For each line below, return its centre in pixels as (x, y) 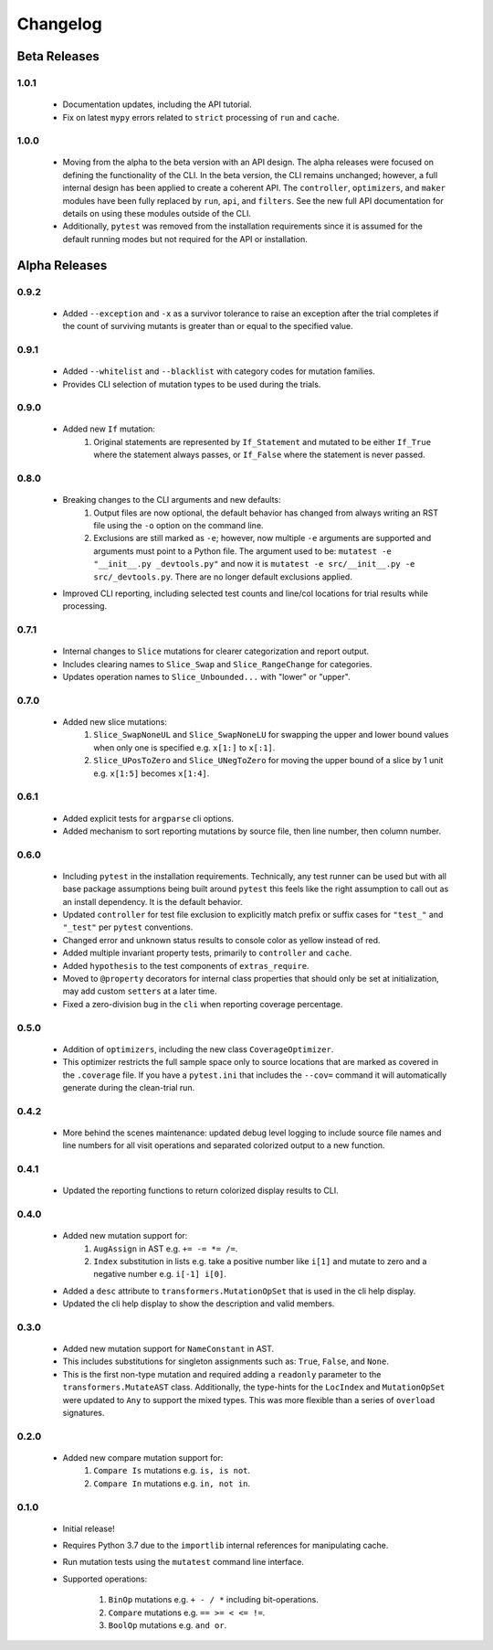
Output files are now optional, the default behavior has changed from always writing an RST (266, 513)
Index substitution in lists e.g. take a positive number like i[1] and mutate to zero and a (260, 1261)
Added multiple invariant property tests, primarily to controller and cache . (207, 953)
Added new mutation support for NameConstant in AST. (168, 1349)
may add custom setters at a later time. (140, 991)
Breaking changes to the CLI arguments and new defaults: (172, 500)
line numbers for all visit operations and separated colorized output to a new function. (224, 1145)
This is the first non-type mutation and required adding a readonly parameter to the (222, 1374)
